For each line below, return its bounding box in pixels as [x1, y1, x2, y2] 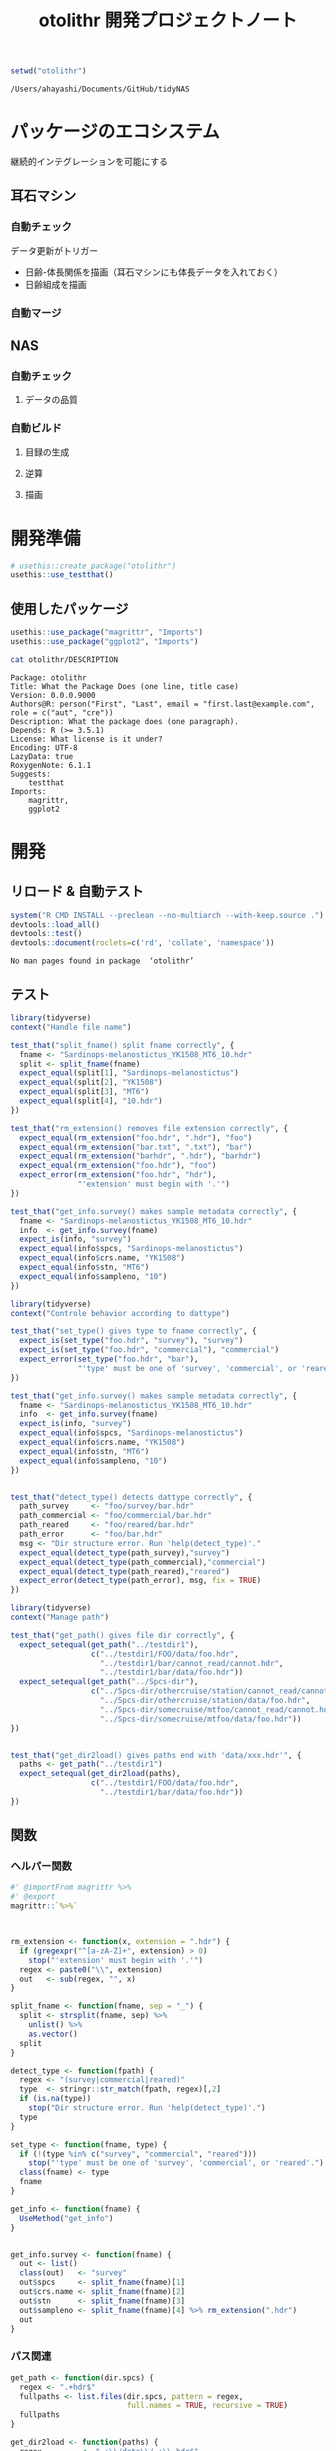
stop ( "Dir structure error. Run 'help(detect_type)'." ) [28, 2103, 267, 2113]
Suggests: [10, 769, 52, 779]
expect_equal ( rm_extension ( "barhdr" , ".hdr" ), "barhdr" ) [19, 1151, 262, 1161]
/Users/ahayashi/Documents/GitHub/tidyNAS [10, 84, 190, 95]
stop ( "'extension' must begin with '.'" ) [28, 1955, 203, 1965]
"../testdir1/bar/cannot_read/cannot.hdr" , [99, 1658, 284, 1668]
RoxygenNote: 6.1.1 [10, 760, 92, 770]
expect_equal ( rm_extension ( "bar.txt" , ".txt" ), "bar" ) [19, 1142, 253, 1152]
